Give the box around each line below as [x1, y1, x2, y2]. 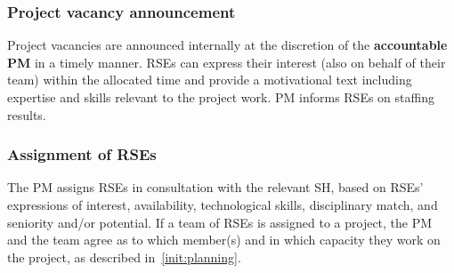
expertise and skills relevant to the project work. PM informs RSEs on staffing [7, 88, 434, 106]
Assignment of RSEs [7, 143, 157, 165]
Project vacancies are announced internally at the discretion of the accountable [7, 36, 448, 54]
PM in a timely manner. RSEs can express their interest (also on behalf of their [7, 52, 446, 71]
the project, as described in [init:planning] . [7, 247, 241, 266]
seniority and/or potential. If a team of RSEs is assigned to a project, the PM [7, 213, 433, 231]
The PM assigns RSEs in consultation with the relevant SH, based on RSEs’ [7, 178, 424, 197]
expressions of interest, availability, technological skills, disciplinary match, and [7, 196, 438, 213]
